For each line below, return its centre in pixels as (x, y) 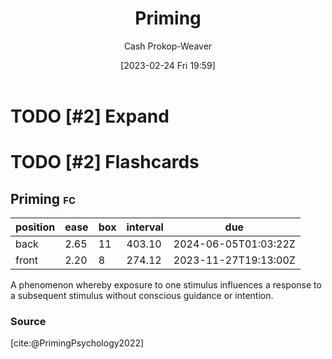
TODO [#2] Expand (90, 116)
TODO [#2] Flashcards (105, 162)
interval (145, 227)
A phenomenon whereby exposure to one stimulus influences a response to (166, 284)
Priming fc (43, 198)
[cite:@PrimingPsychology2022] (77, 343)
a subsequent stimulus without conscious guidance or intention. (142, 295)
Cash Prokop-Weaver (168, 46)
